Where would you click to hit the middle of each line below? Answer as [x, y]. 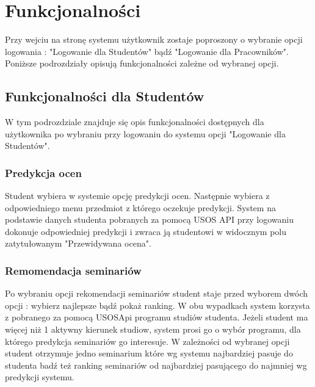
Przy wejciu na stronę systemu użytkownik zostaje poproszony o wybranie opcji [154, 39]
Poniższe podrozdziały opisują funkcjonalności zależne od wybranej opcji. [142, 63]
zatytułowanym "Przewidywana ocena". [78, 243]
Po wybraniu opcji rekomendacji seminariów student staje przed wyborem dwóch [157, 293]
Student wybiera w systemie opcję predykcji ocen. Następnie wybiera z [137, 196]
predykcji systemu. [40, 377]
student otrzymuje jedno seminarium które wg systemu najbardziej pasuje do [149, 353]
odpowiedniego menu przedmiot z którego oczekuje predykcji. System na [140, 207]
